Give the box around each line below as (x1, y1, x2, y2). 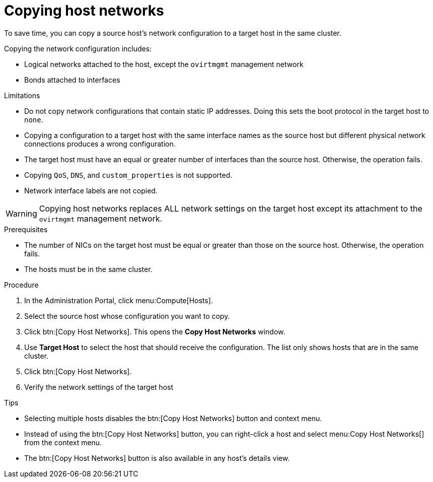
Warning (6, 208, 37, 219)
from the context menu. (24, 438, 102, 447)
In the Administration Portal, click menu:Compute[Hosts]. (24, 296, 213, 305)
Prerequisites (4, 225, 48, 234)
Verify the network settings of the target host (24, 382, 173, 391)
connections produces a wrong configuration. (24, 139, 176, 148)
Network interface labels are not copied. (24, 186, 158, 195)
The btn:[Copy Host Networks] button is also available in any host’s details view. (24, 453, 290, 462)
